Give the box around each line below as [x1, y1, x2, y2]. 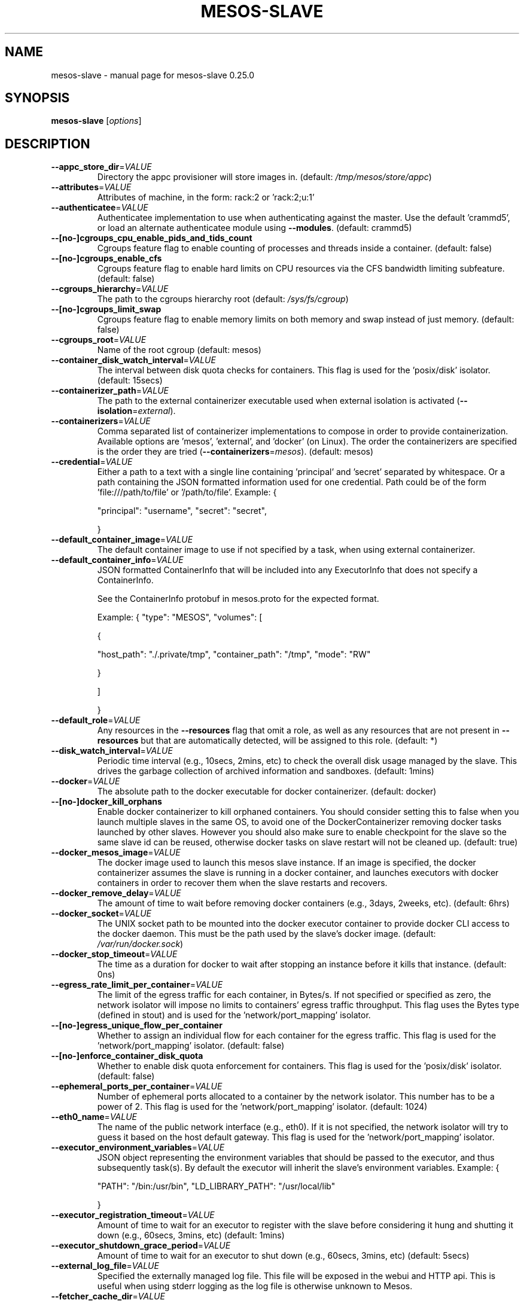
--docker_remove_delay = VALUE [51, 888, 181, 899]
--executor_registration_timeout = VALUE [51, 1210, 215, 1220]
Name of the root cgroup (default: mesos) [97, 345, 261, 355]
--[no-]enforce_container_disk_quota [51, 1051, 203, 1061]
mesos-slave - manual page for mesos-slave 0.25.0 [51, 69, 255, 80]
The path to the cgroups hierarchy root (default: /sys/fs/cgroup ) [97, 294, 349, 305]
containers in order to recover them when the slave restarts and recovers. [97, 878, 388, 888]
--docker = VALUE [51, 776, 120, 787]
